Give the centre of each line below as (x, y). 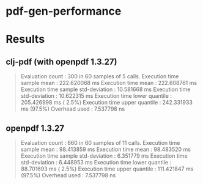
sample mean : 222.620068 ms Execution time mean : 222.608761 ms (109, 83)
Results (25, 39)
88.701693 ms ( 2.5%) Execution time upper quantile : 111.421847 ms (107, 169)
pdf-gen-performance (64, 11)
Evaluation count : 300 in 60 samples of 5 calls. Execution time (100, 76)
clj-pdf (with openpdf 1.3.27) (61, 61)
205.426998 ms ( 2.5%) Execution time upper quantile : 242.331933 (107, 103)
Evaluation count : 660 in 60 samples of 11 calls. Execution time (100, 143)
